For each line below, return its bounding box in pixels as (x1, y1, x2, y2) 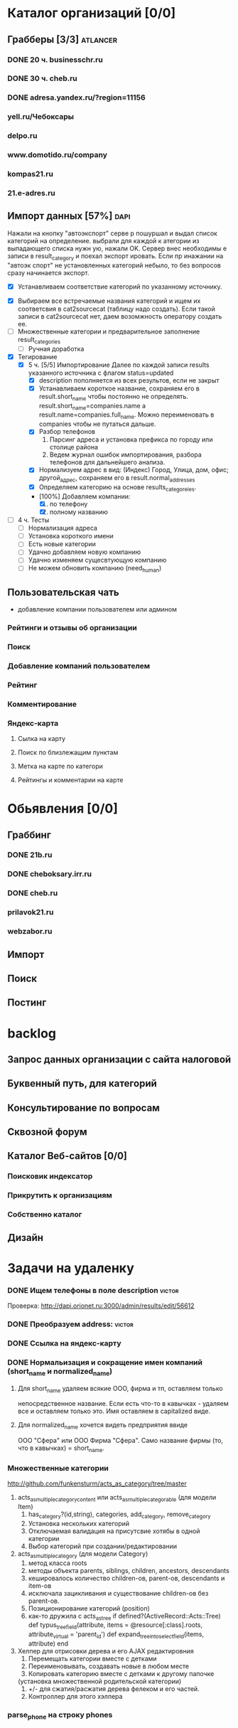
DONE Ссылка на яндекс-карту (7, 1338, 122, 1348)
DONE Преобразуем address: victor (7, 1319, 134, 1329)
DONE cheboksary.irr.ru (7, 869, 92, 879)
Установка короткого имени (28, 532, 114, 540)
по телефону (49, 499, 88, 508)
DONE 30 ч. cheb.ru (7, 73, 78, 83)
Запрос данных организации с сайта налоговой (7, 1053, 232, 1065)
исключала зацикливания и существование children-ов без (28, 1589, 209, 1597)
